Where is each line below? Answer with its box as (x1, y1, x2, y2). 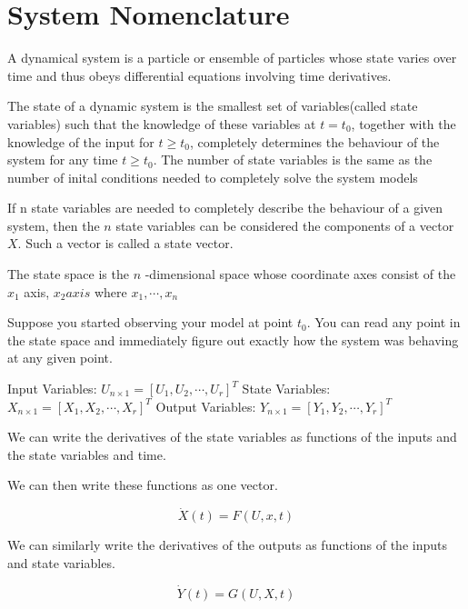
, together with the (351, 114, 456, 133)
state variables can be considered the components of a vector (115, 215, 454, 235)
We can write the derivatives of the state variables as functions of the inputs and (7, 427, 457, 446)
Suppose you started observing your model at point (7, 313, 294, 332)
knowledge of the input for (7, 132, 154, 151)
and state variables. (7, 553, 115, 572)
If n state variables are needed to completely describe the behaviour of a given (7, 198, 443, 217)
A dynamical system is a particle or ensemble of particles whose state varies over (7, 48, 457, 67)
